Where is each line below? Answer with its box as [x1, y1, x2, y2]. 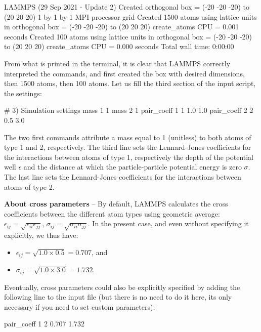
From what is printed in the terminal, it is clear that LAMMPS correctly [4, 58, 231, 68]
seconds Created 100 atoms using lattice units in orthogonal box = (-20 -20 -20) [4, 31, 252, 41]
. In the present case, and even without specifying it [88, 218, 249, 229]
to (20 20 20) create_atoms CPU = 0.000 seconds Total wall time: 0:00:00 [4, 41, 234, 52]
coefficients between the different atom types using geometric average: [4, 208, 220, 219]
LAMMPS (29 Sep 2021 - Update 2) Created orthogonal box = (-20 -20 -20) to [4, 2, 250, 12]
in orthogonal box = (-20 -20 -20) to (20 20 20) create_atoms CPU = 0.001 [4, 21, 239, 32]
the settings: [4, 88, 42, 98]
